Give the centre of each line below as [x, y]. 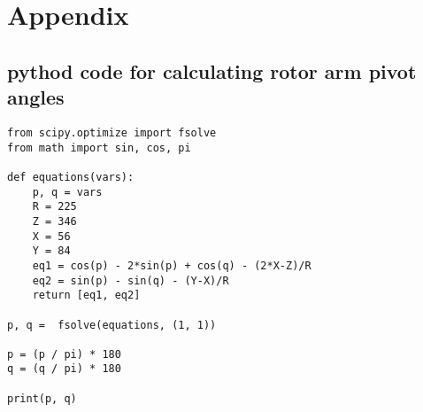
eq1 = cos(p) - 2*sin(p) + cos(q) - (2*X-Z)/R [172, 265]
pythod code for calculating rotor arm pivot [212, 70]
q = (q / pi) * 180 [64, 369]
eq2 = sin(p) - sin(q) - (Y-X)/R [131, 280]
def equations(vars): [71, 177]
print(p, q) [42, 398]
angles [36, 97]
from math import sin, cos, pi [99, 148]
